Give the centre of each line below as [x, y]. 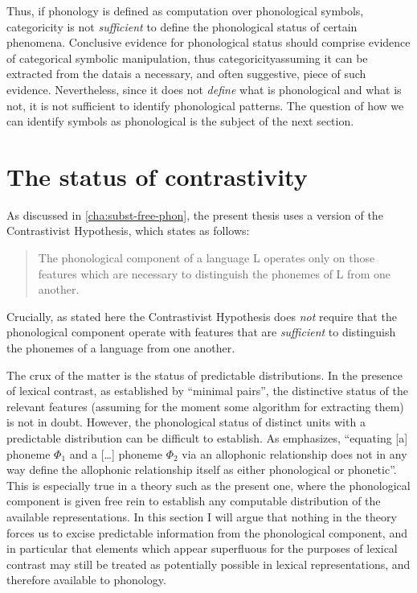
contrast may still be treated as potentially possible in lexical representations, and [208, 564]
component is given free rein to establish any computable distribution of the [194, 501]
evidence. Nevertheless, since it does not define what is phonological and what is [204, 89]
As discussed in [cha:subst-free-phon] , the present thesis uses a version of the [195, 214]
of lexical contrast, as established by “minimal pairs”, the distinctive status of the [208, 391]
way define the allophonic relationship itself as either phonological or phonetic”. [202, 469]
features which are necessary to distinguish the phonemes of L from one [215, 273]
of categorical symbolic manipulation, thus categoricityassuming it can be [187, 58]
